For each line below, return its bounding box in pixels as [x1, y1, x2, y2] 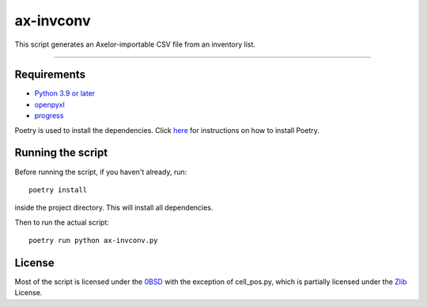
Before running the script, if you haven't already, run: [14, 167, 187, 176]
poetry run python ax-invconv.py [28, 236, 158, 245]
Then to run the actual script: [14, 218, 110, 227]
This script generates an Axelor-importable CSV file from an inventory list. [14, 40, 256, 49]
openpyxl [34, 100, 65, 109]
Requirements [14, 68, 86, 81]
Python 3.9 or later [34, 89, 96, 98]
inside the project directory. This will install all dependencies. [14, 203, 213, 213]
